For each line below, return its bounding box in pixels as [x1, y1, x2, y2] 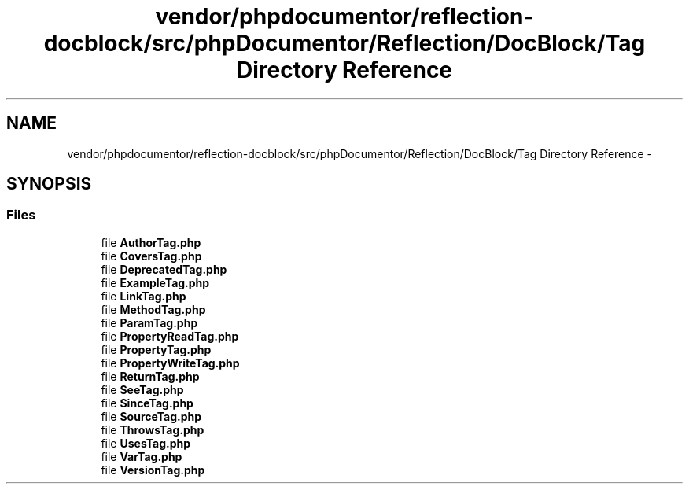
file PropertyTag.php [101, 342, 212, 356]
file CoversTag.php [101, 249, 202, 263]
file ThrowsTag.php [101, 422, 204, 437]
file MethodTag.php [101, 302, 206, 316]
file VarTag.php [101, 449, 182, 463]
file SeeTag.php [101, 382, 184, 396]
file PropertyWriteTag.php [101, 356, 240, 370]
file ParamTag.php [101, 315, 198, 330]
